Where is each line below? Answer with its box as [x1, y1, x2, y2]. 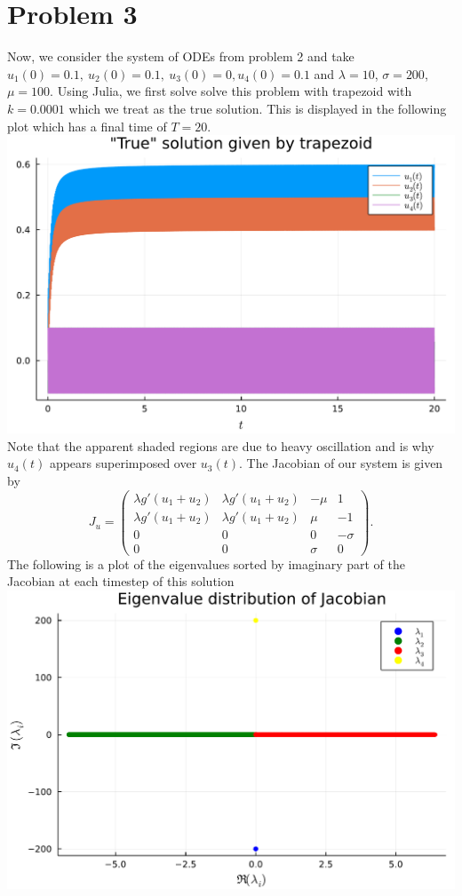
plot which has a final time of [7, 116, 167, 135]
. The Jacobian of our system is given [239, 454, 443, 472]
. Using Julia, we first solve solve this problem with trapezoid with [50, 82, 412, 100]
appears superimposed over [49, 454, 197, 472]
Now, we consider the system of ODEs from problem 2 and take [7, 47, 354, 66]
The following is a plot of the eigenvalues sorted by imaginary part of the [7, 554, 405, 573]
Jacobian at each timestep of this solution [7, 572, 235, 591]
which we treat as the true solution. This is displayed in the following [68, 99, 447, 117]
